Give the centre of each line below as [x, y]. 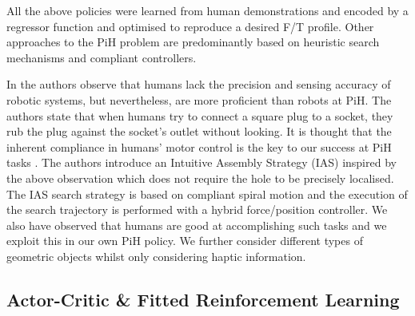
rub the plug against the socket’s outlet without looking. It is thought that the [199, 131]
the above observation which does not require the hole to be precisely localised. [200, 178]
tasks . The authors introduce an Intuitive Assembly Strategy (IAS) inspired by [202, 162]
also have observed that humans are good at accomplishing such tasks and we [197, 225]
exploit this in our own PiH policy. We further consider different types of [185, 241]
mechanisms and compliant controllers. [102, 57]
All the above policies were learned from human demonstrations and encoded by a [207, 10]
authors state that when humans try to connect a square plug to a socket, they [200, 115]
